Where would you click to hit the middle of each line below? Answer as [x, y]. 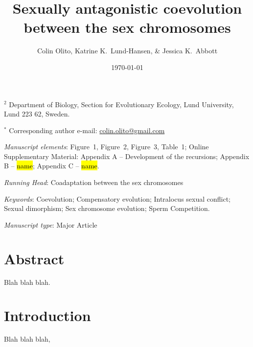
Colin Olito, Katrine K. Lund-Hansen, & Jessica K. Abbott [127, 51]
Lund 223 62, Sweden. [37, 114]
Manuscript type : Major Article [51, 224]
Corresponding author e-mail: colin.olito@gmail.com [87, 130]
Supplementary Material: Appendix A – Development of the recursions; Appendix [127, 156]
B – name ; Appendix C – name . [52, 166]
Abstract [34, 258]
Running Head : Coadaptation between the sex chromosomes [94, 182]
